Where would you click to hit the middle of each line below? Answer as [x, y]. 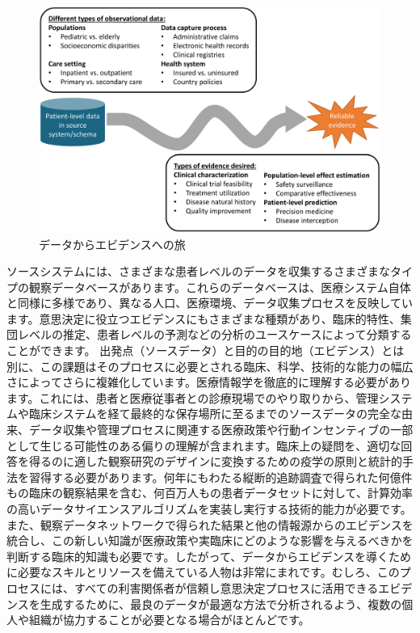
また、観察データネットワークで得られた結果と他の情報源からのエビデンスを [210, 524]
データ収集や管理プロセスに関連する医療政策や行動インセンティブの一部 [221, 430]
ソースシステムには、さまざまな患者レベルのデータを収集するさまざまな [198, 271]
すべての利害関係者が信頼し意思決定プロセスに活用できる [226, 587]
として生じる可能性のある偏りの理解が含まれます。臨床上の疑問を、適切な [204, 445]
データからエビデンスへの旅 [112, 244]
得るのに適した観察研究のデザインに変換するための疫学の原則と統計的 [215, 461]
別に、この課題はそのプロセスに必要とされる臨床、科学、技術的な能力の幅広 [210, 366]
